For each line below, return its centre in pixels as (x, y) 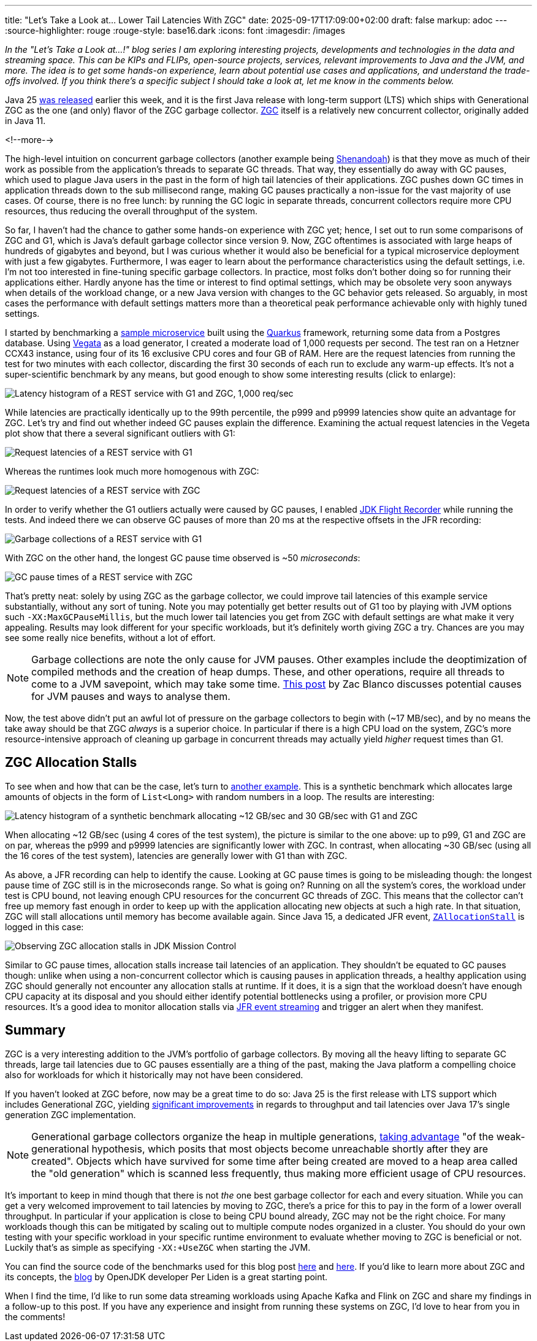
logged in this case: (44, 927)
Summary (35, 1030)
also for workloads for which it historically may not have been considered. (154, 1075)
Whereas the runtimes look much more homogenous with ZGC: (132, 471)
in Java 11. (25, 121)
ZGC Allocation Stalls (71, 763)
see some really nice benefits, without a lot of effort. (110, 638)
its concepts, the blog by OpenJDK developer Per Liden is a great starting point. (166, 1277)
